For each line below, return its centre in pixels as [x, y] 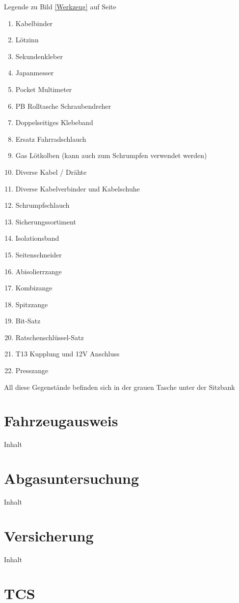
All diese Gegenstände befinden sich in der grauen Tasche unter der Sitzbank [119, 387]
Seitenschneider [39, 254]
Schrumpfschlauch [42, 205]
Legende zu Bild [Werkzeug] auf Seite [60, 6]
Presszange [32, 370]
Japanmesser [35, 73]
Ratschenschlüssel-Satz [50, 337]
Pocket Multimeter [44, 89]
